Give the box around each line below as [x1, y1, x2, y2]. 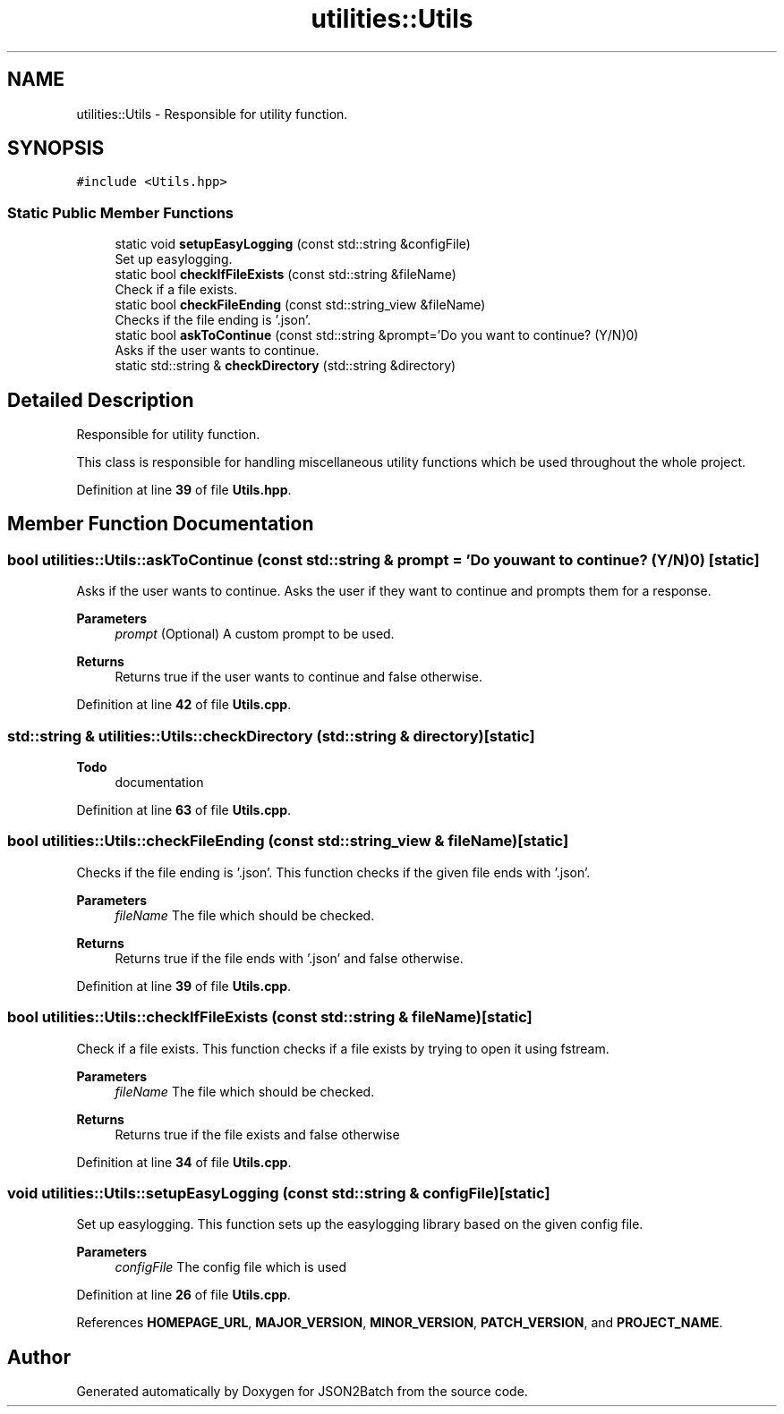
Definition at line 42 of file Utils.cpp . [76, 697, 292, 713]
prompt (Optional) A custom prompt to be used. [115, 626, 395, 642]
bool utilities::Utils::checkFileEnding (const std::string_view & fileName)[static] [7, 832, 569, 851]
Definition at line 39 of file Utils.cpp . [76, 978, 292, 994]
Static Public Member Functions [7, 203, 234, 222]
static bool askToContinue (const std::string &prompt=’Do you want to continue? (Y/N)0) [115, 327, 639, 343]
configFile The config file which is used [115, 1259, 347, 1275]
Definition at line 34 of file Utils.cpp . [76, 1154, 292, 1170]
